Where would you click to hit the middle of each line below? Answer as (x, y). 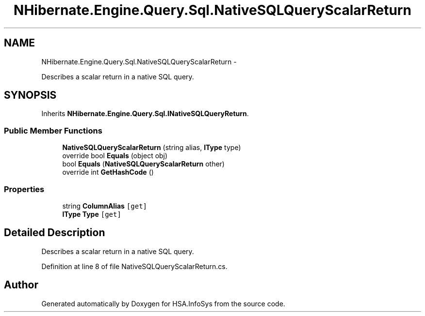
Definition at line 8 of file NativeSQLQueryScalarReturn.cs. (134, 266)
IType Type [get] (92, 214)
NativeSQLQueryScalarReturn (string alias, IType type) (152, 148)
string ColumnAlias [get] (105, 206)
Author (21, 285)
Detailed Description (55, 233)
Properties (24, 189)
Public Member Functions (53, 130)
